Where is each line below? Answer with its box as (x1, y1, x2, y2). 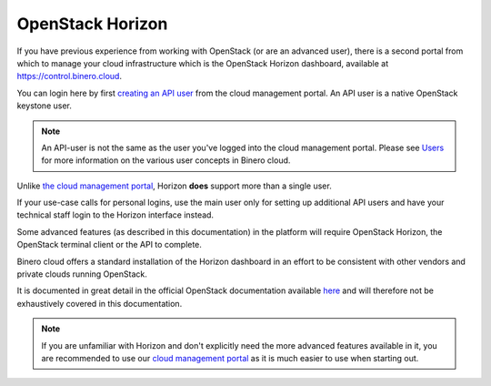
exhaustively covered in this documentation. (16, 298, 183, 309)
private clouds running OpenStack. (16, 269, 147, 279)
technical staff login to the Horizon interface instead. (16, 209, 214, 220)
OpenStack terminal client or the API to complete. (16, 239, 202, 250)
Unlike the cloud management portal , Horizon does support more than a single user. (16, 180, 332, 191)
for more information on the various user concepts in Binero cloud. (41, 155, 291, 166)
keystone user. (16, 100, 72, 111)
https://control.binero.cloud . (16, 71, 123, 82)
